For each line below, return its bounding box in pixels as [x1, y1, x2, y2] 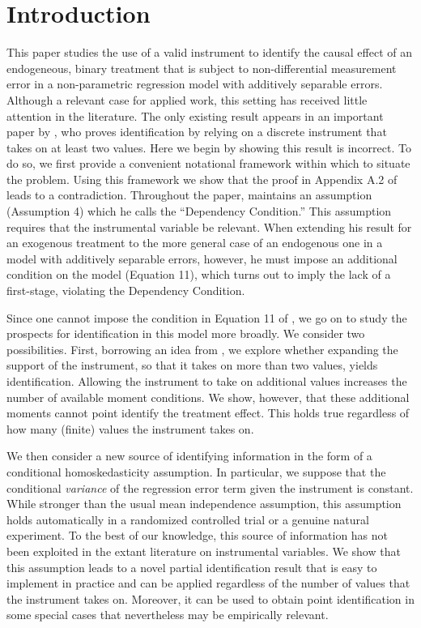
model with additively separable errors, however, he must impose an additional [6, 250, 398, 267]
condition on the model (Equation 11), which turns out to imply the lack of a [6, 266, 391, 283]
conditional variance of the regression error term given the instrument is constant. [6, 479, 414, 496]
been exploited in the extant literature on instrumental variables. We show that [6, 542, 401, 559]
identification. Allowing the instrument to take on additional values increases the [6, 373, 407, 389]
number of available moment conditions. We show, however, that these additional [6, 388, 410, 405]
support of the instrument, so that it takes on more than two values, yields [6, 357, 378, 374]
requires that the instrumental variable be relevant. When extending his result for [6, 218, 412, 235]
